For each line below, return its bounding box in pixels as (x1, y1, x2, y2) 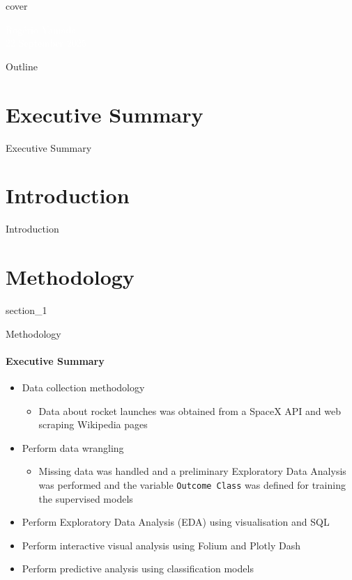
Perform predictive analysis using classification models (22, 561, 254, 576)
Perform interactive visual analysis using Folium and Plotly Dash (22, 538, 300, 552)
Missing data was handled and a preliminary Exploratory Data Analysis (38, 464, 346, 478)
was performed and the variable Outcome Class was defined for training (38, 477, 346, 492)
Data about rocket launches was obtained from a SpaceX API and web (38, 403, 342, 418)
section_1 (6, 302, 47, 317)
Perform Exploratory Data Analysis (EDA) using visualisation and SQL (22, 515, 330, 529)
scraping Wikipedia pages (38, 417, 148, 432)
